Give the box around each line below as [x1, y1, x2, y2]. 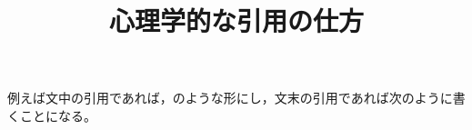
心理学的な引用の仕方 [108, 2, 364, 39]
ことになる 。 [19, 105, 96, 125]
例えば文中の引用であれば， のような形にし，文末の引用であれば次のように [7, 88, 453, 107]
